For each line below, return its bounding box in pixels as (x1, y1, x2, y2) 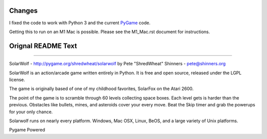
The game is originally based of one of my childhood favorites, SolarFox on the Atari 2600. (9, 86, 194, 92)
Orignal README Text (9, 42, 78, 50)
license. (9, 77, 25, 83)
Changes (9, 6, 38, 15)
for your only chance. (9, 109, 53, 115)
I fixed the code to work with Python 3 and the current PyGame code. (9, 20, 151, 26)
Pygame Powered (9, 127, 45, 133)
